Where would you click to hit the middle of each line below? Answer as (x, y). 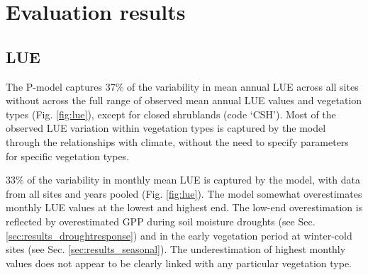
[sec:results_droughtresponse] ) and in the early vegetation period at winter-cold (179, 235)
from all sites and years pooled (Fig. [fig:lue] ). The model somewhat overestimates (184, 193)
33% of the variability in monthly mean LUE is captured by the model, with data (183, 180)
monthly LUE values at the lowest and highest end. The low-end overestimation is (184, 207)
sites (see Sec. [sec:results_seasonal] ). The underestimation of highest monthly (176, 249)
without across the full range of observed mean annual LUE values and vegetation (184, 100)
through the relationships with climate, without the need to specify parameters (177, 141)
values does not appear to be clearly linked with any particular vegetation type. (179, 263)
